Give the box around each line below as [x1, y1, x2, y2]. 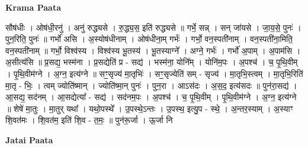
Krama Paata [5, 1, 61, 13]
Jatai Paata [5, 133, 53, 146]
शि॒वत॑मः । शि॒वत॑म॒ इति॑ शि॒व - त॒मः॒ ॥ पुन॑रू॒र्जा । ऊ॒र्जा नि [5, 114, 173, 126]
